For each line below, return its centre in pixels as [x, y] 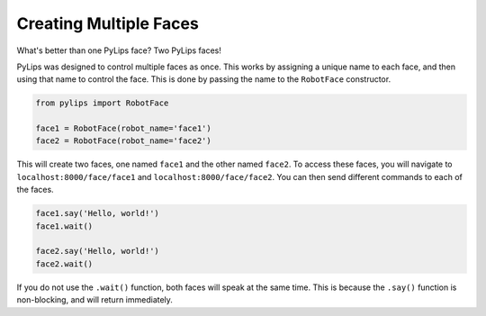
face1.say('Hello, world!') [97, 213]
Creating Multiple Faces [108, 23]
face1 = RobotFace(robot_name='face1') [123, 129]
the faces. [35, 190]
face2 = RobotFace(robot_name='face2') [123, 141]
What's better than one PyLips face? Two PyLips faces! [119, 50]
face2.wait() [64, 264]
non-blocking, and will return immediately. [94, 300]
